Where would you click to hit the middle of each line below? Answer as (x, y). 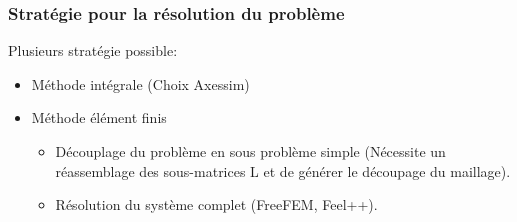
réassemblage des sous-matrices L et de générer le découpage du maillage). (283, 170)
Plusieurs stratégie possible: (93, 50)
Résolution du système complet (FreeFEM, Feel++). (216, 204)
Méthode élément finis (99, 117)
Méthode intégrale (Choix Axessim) (140, 83)
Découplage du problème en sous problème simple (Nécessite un (250, 151)
